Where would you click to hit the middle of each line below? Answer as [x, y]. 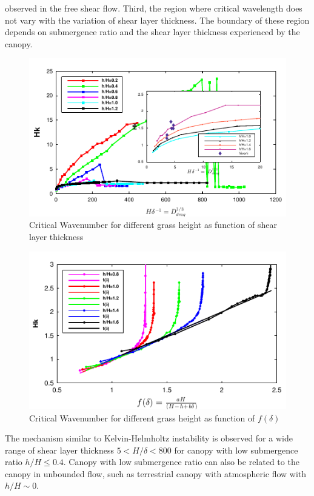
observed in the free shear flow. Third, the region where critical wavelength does [154, 8]
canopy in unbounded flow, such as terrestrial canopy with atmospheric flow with [156, 473]
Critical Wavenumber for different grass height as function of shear [153, 225]
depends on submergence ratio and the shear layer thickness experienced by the [152, 32]
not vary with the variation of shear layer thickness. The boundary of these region [157, 20]
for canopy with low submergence [236, 450]
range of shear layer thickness [59, 450]
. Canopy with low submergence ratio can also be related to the [181, 462]
